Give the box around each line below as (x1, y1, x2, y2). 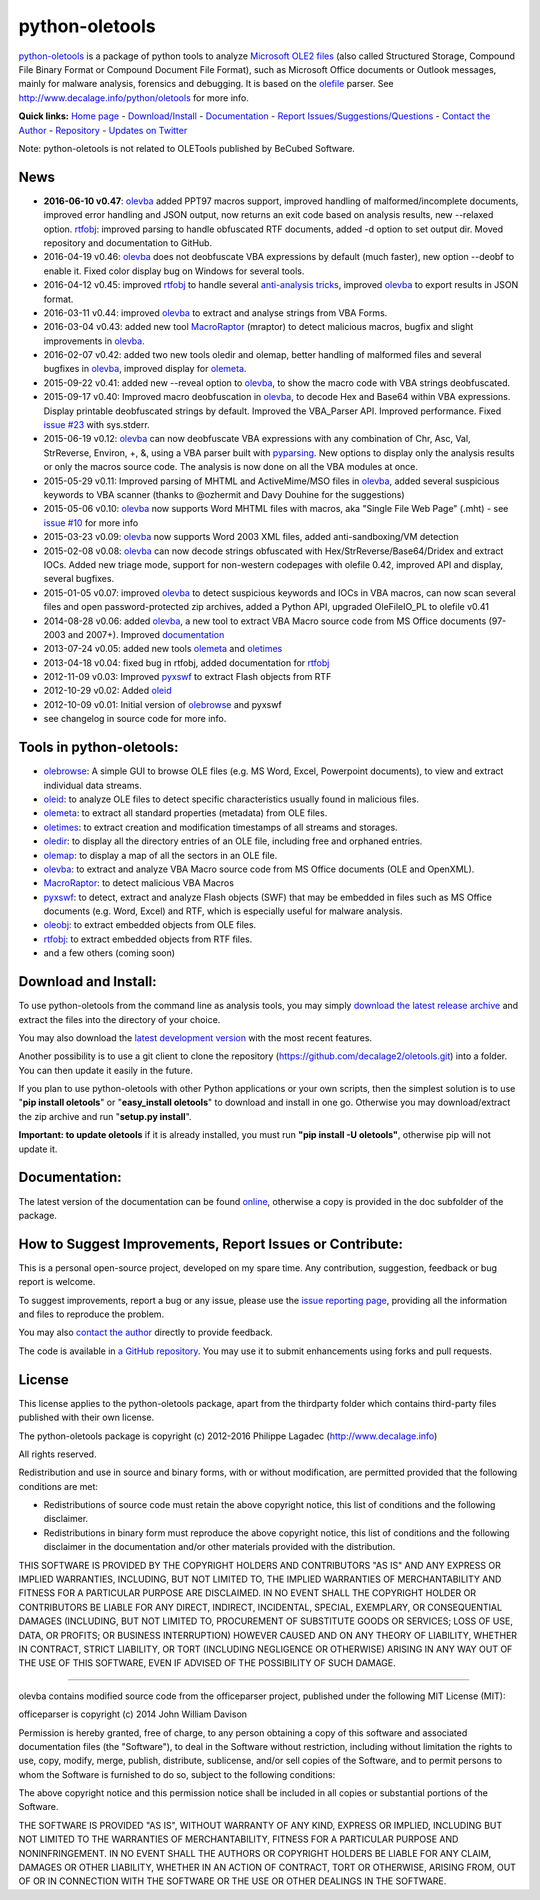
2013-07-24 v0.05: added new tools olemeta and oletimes (43, 643, 283, 655)
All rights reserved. (18, 1448, 97, 1460)
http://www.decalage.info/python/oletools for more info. (18, 91, 250, 104)
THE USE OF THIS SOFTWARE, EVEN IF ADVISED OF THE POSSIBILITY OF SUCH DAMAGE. (18, 1657, 397, 1669)
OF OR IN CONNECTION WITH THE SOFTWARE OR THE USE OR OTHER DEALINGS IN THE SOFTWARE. (18, 1875, 447, 1887)
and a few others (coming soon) (43, 947, 175, 959)
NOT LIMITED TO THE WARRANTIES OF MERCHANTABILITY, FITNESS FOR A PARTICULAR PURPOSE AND (18, 1833, 459, 1845)
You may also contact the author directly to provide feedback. (18, 1326, 274, 1339)
